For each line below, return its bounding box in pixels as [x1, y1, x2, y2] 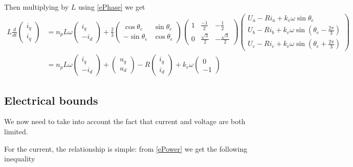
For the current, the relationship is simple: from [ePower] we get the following [4, 143, 248, 154]
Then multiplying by [4, 2, 69, 12]
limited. [4, 126, 28, 137]
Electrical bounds [4, 92, 98, 108]
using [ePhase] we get [78, 2, 145, 12]
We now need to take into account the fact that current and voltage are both [4, 116, 246, 127]
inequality [4, 153, 35, 164]
